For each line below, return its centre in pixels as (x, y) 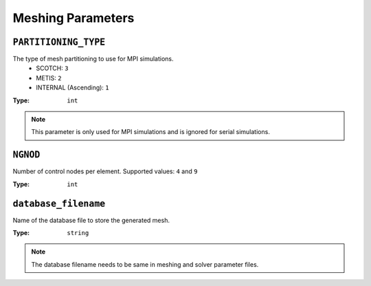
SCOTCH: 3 (52, 68)
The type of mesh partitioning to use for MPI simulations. (93, 59)
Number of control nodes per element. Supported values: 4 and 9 (105, 171)
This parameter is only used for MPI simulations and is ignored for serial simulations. (151, 132)
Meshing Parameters (74, 18)
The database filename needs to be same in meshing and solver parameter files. (145, 264)
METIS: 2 (49, 78)
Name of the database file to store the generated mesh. (91, 220)
